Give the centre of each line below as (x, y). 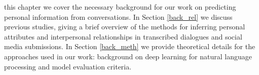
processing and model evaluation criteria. (68, 66)
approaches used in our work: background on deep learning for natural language (128, 56)
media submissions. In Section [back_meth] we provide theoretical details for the (130, 46)
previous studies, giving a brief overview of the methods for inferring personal (125, 27)
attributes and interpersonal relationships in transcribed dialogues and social (123, 36)
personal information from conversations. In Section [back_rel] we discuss (118, 16)
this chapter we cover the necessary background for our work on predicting (120, 7)
